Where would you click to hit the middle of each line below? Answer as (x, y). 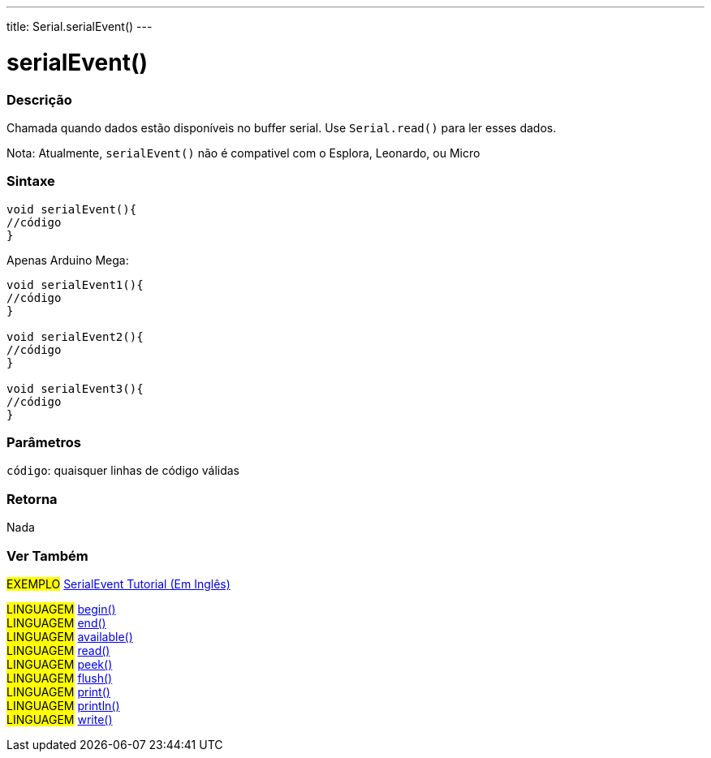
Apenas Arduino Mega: (68, 260)
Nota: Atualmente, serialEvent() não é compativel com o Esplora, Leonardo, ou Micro (243, 153)
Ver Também (47, 556)
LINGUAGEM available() (70, 636)
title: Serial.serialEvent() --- (80, 26)
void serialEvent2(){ (75, 336)
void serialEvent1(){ (75, 284)
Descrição (39, 99)
